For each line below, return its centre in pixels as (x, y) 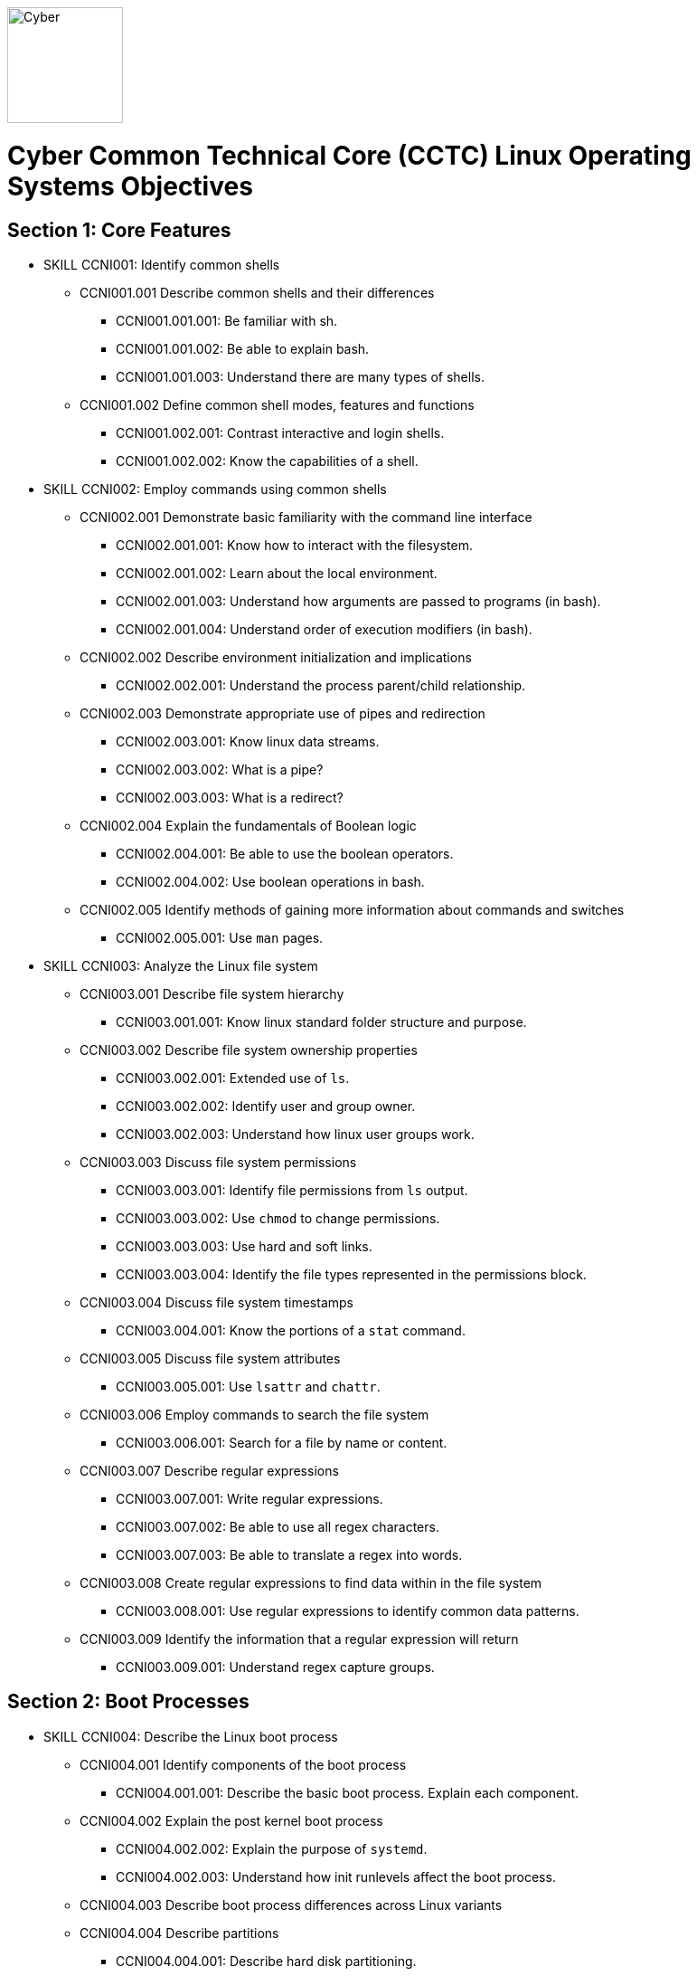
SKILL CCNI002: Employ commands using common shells (215, 489)
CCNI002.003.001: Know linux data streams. (248, 741)
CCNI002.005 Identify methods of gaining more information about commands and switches (352, 909)
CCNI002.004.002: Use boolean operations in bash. (270, 881)
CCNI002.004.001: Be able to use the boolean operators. (285, 853)
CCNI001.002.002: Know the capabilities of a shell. (267, 461)
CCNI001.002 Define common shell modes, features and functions (277, 404)
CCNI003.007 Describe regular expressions (209, 1470)
